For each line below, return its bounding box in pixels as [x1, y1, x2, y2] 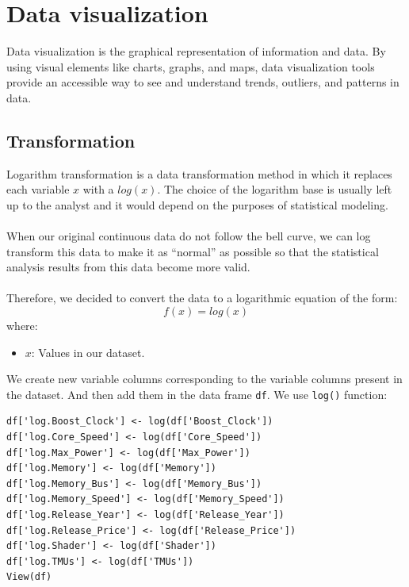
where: [6, 317, 38, 334]
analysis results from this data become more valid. [6, 259, 250, 275]
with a [82, 181, 114, 198]
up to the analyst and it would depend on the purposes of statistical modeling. [6, 196, 388, 213]
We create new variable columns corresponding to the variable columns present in [6, 370, 403, 387]
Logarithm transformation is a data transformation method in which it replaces [6, 165, 392, 182]
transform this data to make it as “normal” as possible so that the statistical [6, 243, 379, 259]
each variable [6, 181, 70, 198]
